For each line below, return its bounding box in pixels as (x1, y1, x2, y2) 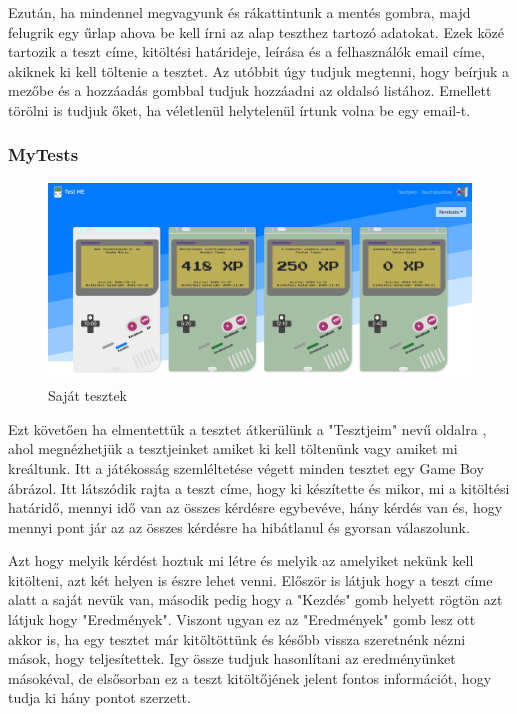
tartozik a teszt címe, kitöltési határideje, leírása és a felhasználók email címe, (8, 41, 485, 62)
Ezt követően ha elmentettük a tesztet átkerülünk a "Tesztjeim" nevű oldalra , (8, 418, 487, 439)
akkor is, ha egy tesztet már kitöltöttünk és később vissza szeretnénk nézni (8, 628, 466, 649)
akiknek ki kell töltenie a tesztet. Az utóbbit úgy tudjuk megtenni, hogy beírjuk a (8, 60, 510, 81)
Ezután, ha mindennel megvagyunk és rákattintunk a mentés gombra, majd (8, 2, 471, 22)
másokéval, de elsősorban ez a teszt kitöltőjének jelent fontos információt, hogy (8, 667, 492, 688)
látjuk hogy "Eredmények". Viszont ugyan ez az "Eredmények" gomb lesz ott (8, 609, 476, 630)
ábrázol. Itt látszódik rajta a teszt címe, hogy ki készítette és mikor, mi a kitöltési (8, 477, 510, 498)
